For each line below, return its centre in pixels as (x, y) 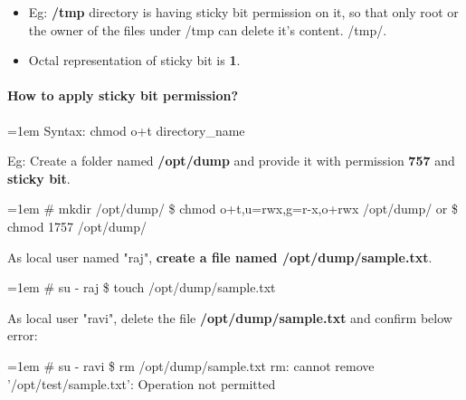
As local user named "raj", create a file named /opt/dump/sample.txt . (220, 257)
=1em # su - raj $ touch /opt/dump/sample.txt (142, 287)
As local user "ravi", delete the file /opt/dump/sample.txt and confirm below (230, 317)
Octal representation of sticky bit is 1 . (134, 60)
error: (23, 335)
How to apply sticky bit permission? (123, 95)
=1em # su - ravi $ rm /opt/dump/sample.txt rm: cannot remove (191, 365)
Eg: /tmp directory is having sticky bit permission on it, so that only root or (243, 12)
